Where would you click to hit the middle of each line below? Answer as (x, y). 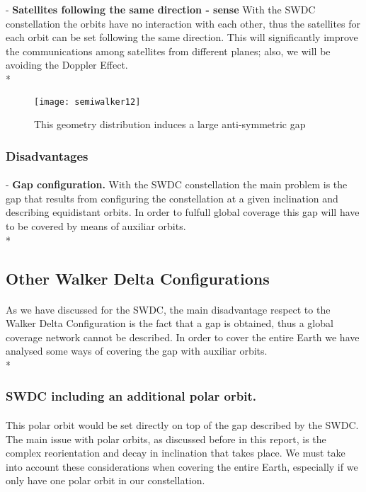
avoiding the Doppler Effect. (67, 65)
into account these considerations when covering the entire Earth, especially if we (182, 466)
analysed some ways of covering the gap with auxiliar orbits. (137, 351)
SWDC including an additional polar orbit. (131, 396)
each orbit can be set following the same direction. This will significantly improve (182, 37)
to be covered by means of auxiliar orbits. (96, 226)
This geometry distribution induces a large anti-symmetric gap (170, 124)
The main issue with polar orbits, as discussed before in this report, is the (166, 439)
